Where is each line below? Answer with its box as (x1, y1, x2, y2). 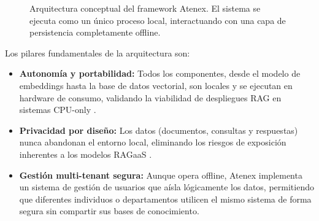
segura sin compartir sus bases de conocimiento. (19, 204, 199, 217)
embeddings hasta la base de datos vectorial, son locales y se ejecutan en (19, 79, 293, 91)
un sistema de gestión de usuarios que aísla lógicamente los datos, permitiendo (19, 180, 314, 193)
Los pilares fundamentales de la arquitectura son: (5, 46, 190, 59)
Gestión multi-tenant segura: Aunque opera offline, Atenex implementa (19, 168, 302, 181)
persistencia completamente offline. (29, 26, 161, 39)
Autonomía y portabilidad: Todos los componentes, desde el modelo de (19, 67, 301, 80)
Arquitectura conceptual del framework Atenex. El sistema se (29, 2, 261, 14)
